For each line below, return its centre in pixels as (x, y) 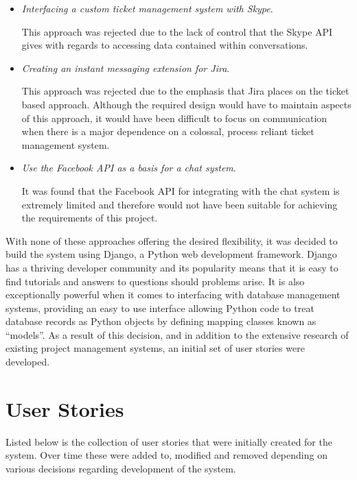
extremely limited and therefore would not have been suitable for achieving (180, 204)
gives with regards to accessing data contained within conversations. (165, 45)
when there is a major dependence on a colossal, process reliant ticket (168, 131)
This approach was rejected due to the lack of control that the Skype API (177, 31)
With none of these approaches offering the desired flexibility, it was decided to (172, 240)
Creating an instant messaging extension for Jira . (126, 68)
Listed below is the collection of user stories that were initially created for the (169, 441)
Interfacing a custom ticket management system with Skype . (147, 8)
